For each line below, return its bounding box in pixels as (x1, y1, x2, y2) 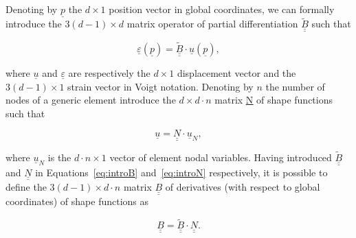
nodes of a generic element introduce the (5, 93, 176, 107)
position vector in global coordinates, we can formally (109, 2, 335, 16)
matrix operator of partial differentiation (126, 16, 298, 31)
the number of (265, 79, 325, 93)
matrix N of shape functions (214, 93, 333, 107)
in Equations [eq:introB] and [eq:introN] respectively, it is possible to (35, 165, 328, 179)
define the (5, 180, 47, 193)
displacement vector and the (177, 66, 296, 80)
